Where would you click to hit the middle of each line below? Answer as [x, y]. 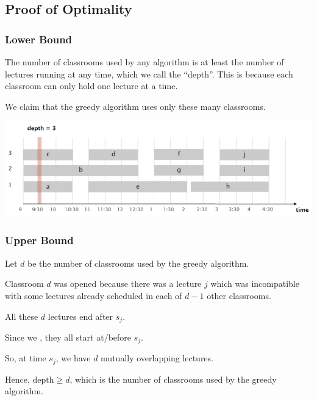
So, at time [26, 358]
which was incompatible [255, 284]
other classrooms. [239, 295]
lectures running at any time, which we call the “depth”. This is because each [149, 74]
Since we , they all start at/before [68, 337]
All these [22, 316]
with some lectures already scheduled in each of [94, 295]
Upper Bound [39, 240]
